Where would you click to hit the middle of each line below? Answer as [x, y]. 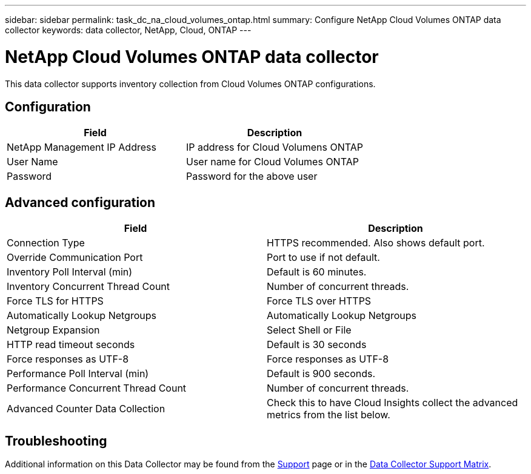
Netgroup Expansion [53, 330]
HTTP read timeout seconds [71, 345]
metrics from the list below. [329, 415]
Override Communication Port [75, 258]
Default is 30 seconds [317, 345]
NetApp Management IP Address [82, 147]
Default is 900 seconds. [321, 374]
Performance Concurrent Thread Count [97, 388]
